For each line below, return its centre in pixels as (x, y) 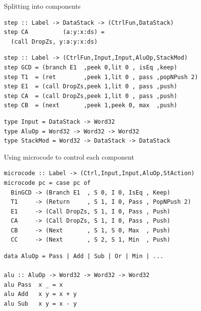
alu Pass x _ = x (33, 285)
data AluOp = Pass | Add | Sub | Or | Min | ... (84, 256)
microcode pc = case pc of (47, 183)
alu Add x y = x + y (40, 294)
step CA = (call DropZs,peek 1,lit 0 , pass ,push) (91, 96)
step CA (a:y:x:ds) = (54, 32)
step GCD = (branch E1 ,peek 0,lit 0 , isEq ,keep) (91, 67)
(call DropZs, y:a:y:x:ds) (54, 41)
